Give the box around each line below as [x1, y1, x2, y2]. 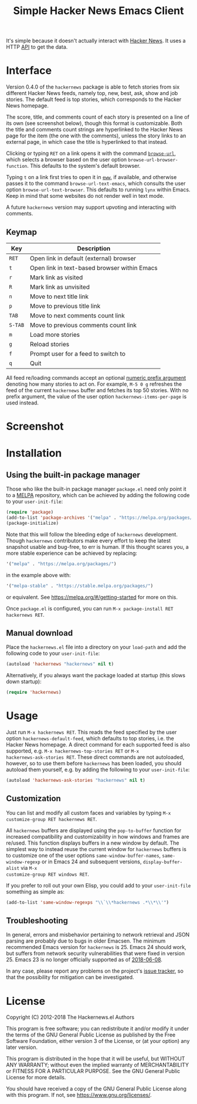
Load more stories [29, 330, 80, 339]
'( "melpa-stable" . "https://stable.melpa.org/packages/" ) [6, 583, 154, 589]
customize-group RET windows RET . [6, 870, 89, 877]
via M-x [20, 864, 38, 871]
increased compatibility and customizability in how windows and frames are [6, 833, 189, 840]
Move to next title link [29, 292, 89, 301]
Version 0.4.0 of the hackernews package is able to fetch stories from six [6, 83, 180, 90]
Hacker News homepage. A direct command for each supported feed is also [6, 741, 191, 748]
